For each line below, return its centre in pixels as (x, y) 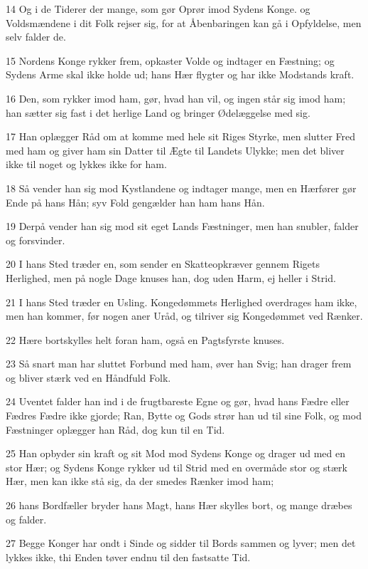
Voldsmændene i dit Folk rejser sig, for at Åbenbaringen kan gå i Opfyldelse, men (184, 22)
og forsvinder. (36, 240)
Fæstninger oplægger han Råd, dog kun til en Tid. (115, 429)
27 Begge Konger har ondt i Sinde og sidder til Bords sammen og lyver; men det (181, 543)
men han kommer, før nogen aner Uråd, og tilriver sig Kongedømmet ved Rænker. (184, 316)
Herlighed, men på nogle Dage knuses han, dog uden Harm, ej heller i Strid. (171, 277)
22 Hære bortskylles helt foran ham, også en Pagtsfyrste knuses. (145, 339)
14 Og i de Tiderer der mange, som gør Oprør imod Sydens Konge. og (158, 9)
